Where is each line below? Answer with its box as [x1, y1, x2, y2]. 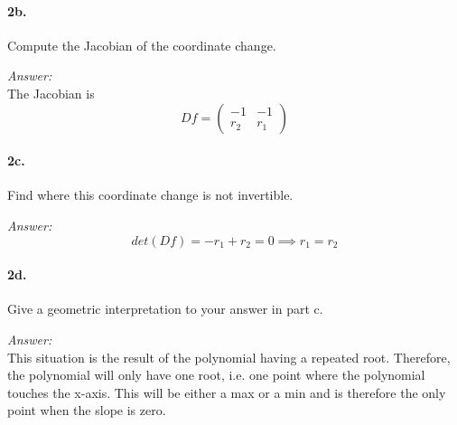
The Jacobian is [7, 83, 95, 102]
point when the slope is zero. [7, 401, 166, 420]
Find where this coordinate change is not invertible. [7, 185, 294, 204]
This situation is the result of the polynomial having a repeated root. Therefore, [7, 347, 451, 366]
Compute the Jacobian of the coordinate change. [7, 35, 276, 54]
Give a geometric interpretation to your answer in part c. [7, 299, 323, 318]
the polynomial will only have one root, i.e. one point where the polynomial [7, 365, 425, 384]
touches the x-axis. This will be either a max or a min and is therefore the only [7, 382, 446, 401]
